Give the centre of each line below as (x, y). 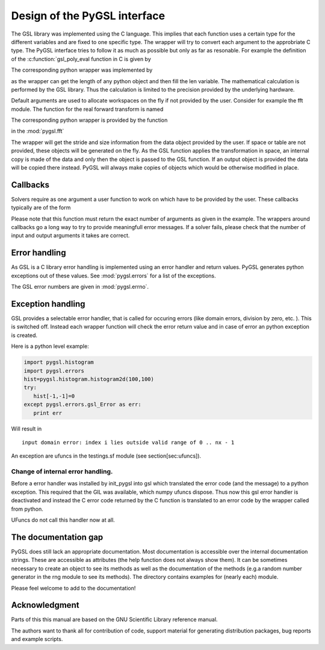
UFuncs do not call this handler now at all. (63, 520)
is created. (24, 335)
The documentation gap (57, 537)
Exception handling (48, 304)
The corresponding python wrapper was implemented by (82, 70)
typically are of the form (41, 207)
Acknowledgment (45, 605)
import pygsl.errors (54, 371)
